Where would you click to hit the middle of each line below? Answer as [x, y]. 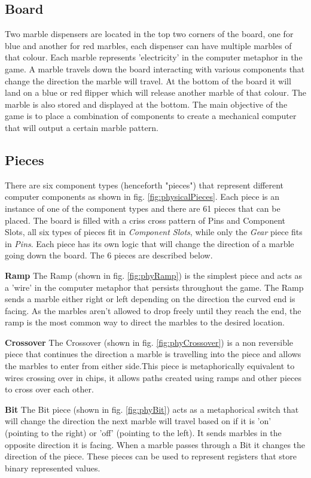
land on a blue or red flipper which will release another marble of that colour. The [155, 92]
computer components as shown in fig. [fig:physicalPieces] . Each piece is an [142, 197]
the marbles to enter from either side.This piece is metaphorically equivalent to [150, 366]
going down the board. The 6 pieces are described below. [109, 255]
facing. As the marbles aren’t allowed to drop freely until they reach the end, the [153, 310]
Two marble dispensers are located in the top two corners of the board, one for [149, 34]
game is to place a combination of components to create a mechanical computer [151, 116]
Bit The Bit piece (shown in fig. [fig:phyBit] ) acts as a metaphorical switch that [152, 409]
